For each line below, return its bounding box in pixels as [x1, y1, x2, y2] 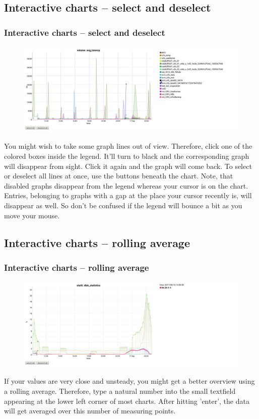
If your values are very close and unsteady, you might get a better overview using [4, 376, 255, 386]
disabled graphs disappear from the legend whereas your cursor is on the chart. [4, 180, 248, 191]
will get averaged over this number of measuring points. [4, 405, 176, 416]
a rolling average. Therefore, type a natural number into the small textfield [4, 386, 236, 396]
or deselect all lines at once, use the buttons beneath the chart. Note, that [4, 170, 233, 181]
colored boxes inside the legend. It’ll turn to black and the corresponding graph [4, 150, 249, 161]
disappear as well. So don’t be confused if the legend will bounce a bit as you [4, 200, 242, 210]
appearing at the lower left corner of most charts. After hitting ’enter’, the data [4, 395, 249, 406]
